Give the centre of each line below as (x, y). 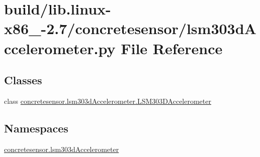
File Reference (172, 48)
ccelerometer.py (60, 48)
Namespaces (36, 128)
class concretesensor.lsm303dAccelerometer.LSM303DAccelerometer (108, 101)
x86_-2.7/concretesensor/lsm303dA (130, 28)
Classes (23, 80)
